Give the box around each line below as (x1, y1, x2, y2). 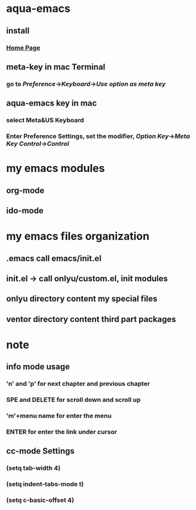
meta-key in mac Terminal (6, 62, 106, 72)
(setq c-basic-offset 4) (6, 496, 75, 505)
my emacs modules (6, 162, 105, 175)
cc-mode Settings (6, 446, 75, 456)
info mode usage (6, 362, 71, 372)
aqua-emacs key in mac (6, 98, 97, 109)
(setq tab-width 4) (6, 464, 61, 472)
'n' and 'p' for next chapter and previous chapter (6, 380, 151, 388)
